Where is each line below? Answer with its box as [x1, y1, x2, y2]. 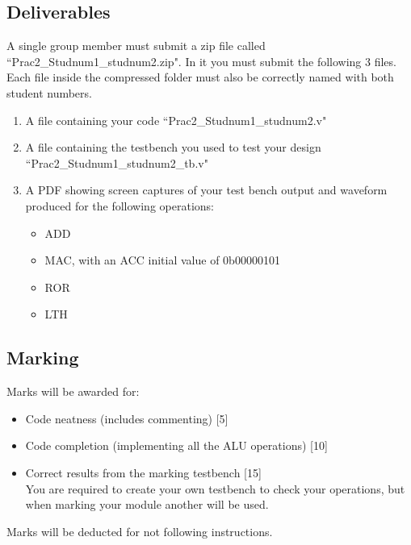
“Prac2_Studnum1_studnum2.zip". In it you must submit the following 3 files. [6, 52, 396, 69]
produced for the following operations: [25, 197, 214, 214]
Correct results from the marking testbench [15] [25, 464, 262, 481]
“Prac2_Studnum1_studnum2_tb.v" [25, 154, 208, 171]
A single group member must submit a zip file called [6, 37, 266, 54]
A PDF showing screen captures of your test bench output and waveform [25, 181, 388, 198]
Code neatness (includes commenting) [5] [25, 410, 229, 426]
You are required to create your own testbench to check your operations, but [25, 480, 405, 497]
